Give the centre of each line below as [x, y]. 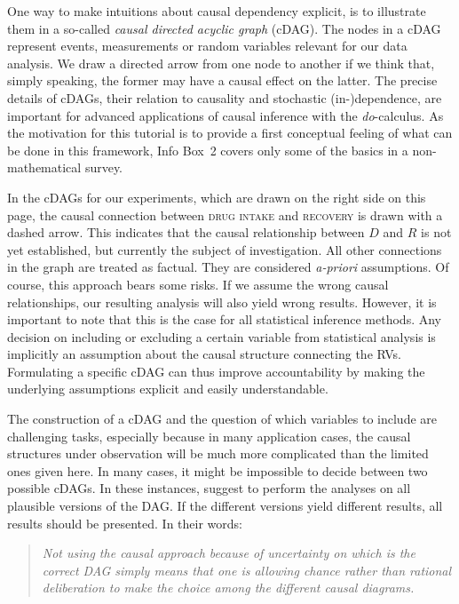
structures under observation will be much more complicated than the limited [218, 453]
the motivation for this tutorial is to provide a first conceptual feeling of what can [230, 133]
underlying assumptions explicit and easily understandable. [168, 389]
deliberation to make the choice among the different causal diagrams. [228, 588]
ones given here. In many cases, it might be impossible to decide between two [218, 470]
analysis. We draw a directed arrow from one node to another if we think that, [221, 63]
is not [436, 232]
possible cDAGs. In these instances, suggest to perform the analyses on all [209, 488]
